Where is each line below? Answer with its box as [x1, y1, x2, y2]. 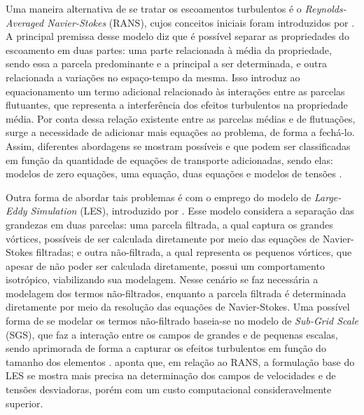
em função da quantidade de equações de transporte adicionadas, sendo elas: [6, 152, 333, 167]
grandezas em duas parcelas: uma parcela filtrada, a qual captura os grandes [6, 217, 333, 231]
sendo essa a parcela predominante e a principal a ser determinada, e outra [6, 56, 328, 71]
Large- [314, 189, 342, 204]
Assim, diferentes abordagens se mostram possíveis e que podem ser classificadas [6, 138, 351, 153]
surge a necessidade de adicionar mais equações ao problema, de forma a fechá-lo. [6, 125, 355, 140]
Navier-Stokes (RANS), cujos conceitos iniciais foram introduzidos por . [47, 15, 355, 29]
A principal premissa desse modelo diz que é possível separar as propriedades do [6, 29, 349, 43]
